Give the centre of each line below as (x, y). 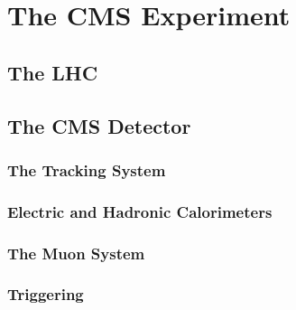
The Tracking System (87, 169)
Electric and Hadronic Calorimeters (140, 211)
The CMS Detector (99, 125)
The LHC (53, 72)
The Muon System (76, 253)
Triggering (46, 294)
